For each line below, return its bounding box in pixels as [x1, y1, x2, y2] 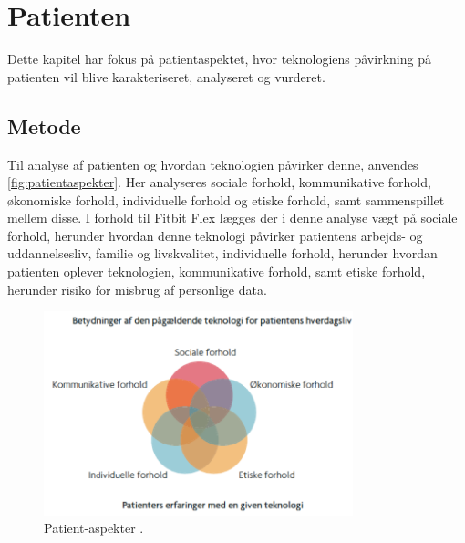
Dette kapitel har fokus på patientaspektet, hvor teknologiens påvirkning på [7, 49, 431, 68]
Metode [7, 111, 81, 140]
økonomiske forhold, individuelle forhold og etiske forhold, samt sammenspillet [7, 190, 445, 209]
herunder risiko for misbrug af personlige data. [7, 279, 267, 298]
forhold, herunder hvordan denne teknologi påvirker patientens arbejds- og [7, 225, 423, 245]
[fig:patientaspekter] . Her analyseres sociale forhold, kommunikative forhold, [7, 172, 431, 192]
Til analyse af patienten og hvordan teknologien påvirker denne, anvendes [7, 154, 418, 173]
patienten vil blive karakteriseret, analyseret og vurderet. [7, 67, 325, 86]
